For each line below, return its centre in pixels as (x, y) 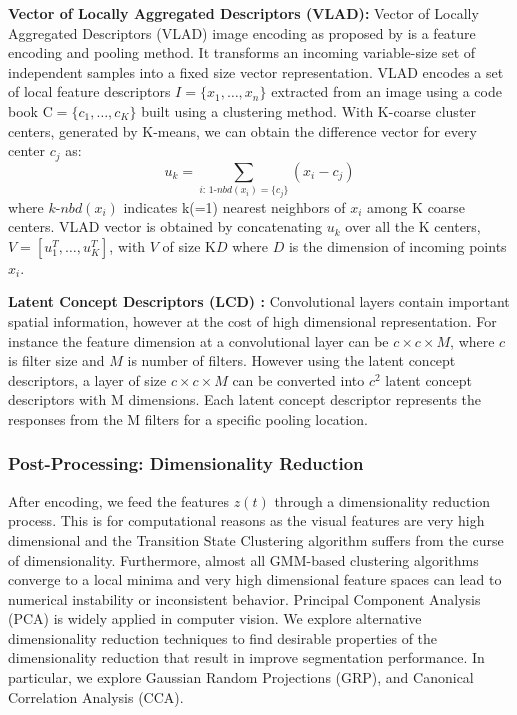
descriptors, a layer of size (87, 379)
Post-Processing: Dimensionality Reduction (186, 463)
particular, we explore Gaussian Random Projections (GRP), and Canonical (241, 677)
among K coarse (416, 206)
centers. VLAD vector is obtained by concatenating (165, 226)
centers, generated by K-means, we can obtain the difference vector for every (242, 130)
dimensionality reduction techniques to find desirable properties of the (223, 637)
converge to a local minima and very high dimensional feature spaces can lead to (255, 579)
